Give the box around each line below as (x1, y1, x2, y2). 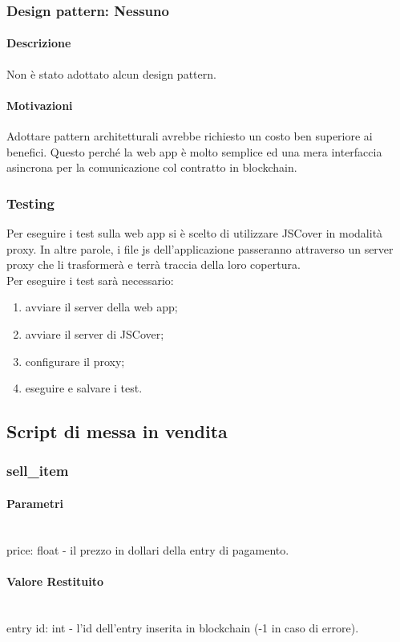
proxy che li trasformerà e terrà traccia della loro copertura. (6, 256, 301, 273)
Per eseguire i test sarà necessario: (6, 271, 174, 288)
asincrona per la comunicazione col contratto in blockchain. (6, 159, 297, 176)
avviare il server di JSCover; (25, 326, 164, 342)
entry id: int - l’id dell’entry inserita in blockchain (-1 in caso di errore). (6, 619, 359, 636)
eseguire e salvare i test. (25, 380, 143, 396)
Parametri (6, 495, 63, 511)
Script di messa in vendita (6, 419, 228, 444)
